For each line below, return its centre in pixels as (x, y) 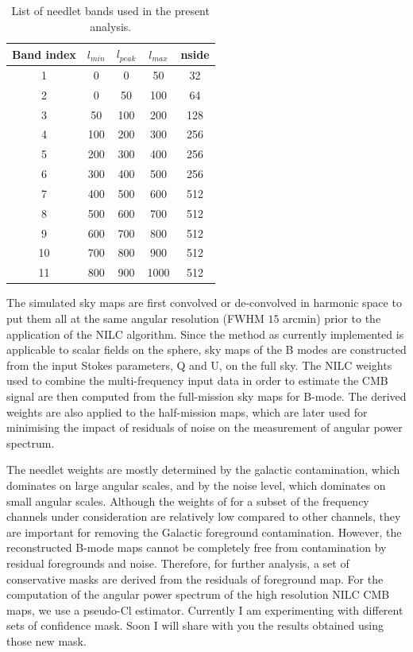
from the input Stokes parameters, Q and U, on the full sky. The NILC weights (199, 365)
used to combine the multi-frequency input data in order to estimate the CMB (197, 380)
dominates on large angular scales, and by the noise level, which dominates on (196, 485)
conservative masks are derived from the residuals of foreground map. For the (195, 578)
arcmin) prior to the (332, 318)
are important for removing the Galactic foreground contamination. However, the (204, 532)
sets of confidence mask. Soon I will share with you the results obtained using (195, 625)
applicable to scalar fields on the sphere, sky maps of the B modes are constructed (206, 349)
